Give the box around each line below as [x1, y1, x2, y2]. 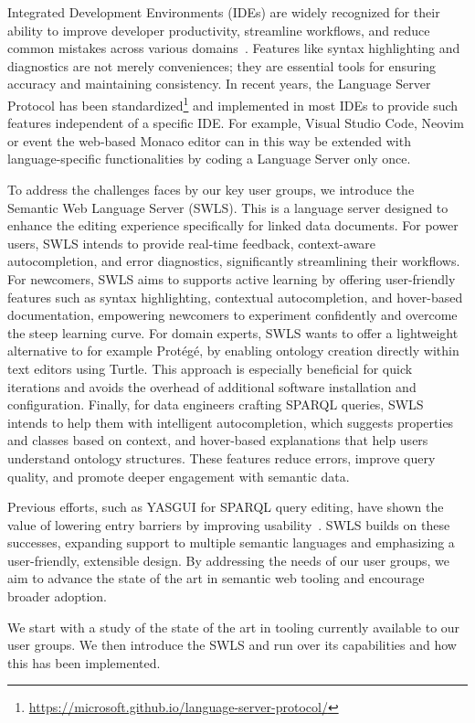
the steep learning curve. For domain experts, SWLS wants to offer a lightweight [7, 323, 459, 342]
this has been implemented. [7, 653, 161, 672]
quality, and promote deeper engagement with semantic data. [7, 466, 350, 485]
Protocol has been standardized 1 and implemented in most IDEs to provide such [7, 92, 459, 114]
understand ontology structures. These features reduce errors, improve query [7, 448, 436, 467]
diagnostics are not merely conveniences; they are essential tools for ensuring [7, 56, 436, 75]
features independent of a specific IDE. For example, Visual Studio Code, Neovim [7, 113, 464, 133]
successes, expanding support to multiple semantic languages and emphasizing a [7, 533, 455, 552]
